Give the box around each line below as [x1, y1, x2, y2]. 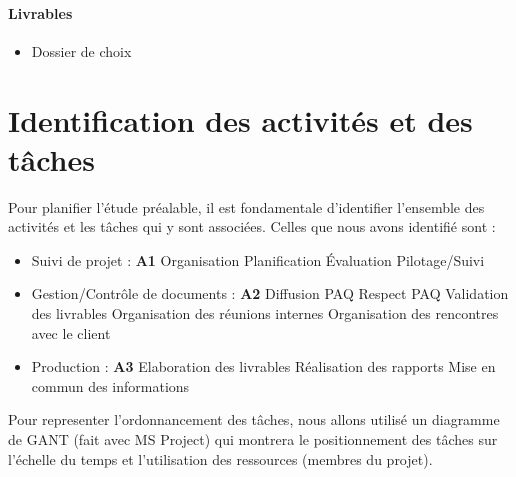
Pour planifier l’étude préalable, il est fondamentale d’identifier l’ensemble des [8, 196, 485, 217]
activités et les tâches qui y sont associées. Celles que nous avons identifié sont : [8, 216, 496, 237]
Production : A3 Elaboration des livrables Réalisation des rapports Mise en [31, 356, 496, 377]
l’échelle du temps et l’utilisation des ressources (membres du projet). [8, 448, 433, 469]
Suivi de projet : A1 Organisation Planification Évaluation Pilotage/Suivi [31, 249, 485, 270]
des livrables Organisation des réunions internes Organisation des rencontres [31, 303, 499, 324]
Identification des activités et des [8, 99, 473, 140]
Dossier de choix [31, 40, 132, 61]
